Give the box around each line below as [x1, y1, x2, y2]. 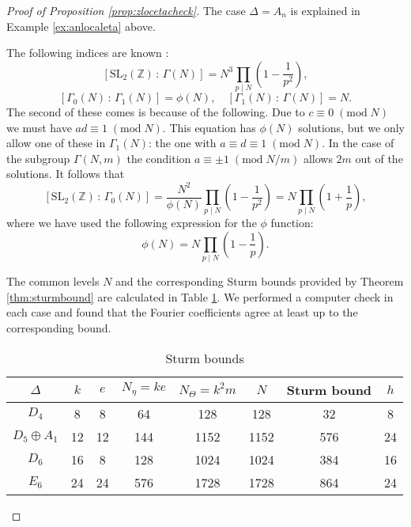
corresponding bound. [6, 320, 111, 336]
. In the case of [322, 135, 394, 151]
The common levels [6, 273, 100, 290]
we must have [6, 119, 72, 135]
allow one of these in [6, 135, 106, 151]
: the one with [148, 135, 217, 151]
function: [270, 214, 314, 231]
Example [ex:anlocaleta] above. [6, 17, 156, 34]
